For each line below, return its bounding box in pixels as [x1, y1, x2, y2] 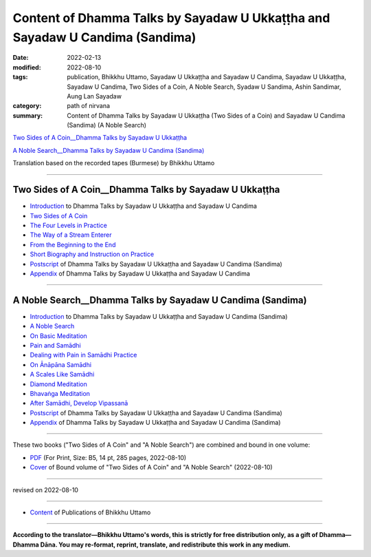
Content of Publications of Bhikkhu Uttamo [30, 508, 151, 516]
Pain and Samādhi [30, 341, 82, 349]
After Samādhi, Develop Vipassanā [30, 399, 128, 408]
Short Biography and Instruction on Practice [30, 250, 155, 258]
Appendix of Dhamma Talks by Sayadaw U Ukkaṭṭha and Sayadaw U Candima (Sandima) [30, 419, 281, 427]
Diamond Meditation [30, 379, 87, 388]
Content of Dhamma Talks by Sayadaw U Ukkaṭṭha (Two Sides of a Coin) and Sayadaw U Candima [67, 111, 346, 120]
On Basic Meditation [30, 331, 87, 340]
